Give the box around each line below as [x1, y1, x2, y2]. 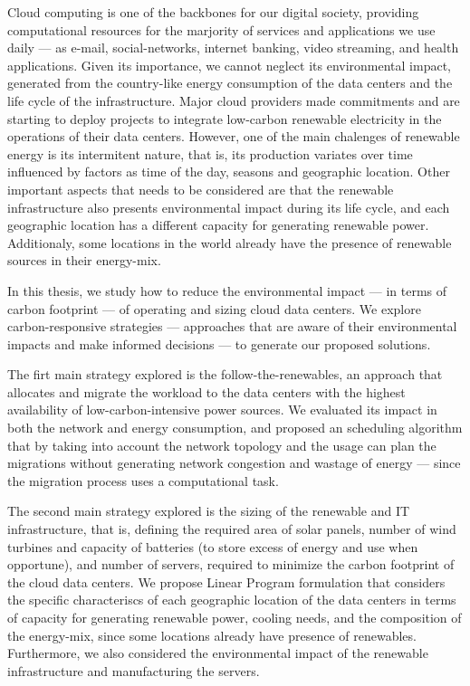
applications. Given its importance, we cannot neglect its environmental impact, [7, 55, 452, 74]
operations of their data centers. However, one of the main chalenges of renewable [7, 127, 460, 146]
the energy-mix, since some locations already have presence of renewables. [7, 625, 417, 644]
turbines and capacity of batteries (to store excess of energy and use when [7, 537, 418, 556]
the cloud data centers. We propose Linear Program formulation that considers [7, 572, 446, 591]
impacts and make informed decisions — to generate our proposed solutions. [7, 334, 431, 353]
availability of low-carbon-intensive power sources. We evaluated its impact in [7, 400, 437, 419]
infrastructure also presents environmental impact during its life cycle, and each [7, 197, 450, 216]
